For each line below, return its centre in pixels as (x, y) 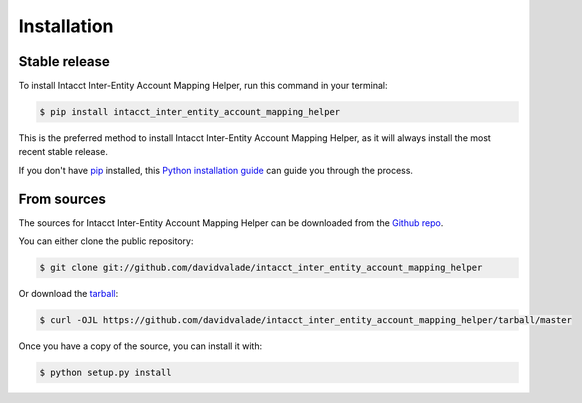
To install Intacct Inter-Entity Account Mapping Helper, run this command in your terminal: (203, 86)
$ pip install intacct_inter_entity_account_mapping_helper (190, 112)
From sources (62, 198)
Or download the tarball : (68, 294)
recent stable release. (63, 152)
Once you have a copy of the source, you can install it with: (140, 346)
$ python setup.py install (105, 373)
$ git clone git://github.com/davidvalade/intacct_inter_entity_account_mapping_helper (261, 268)
